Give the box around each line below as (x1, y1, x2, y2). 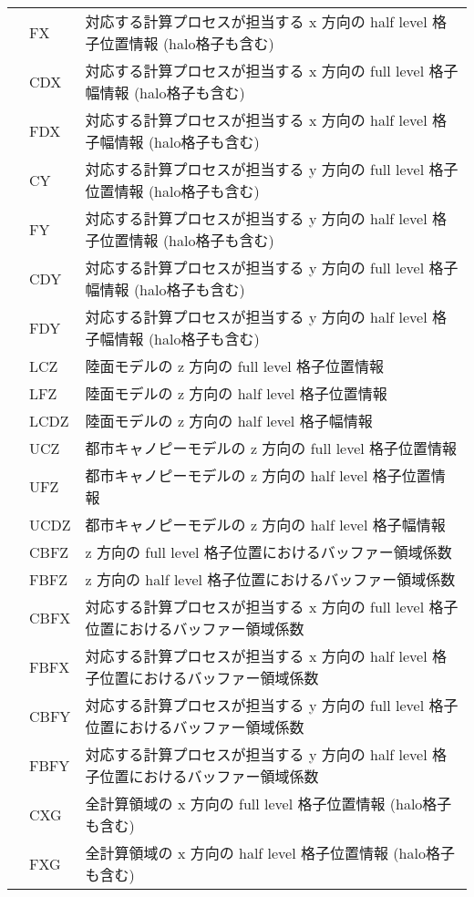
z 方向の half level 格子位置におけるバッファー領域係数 (85, 569, 456, 590)
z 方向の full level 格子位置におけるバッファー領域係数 (85, 541, 452, 562)
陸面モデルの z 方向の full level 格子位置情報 (85, 356, 385, 376)
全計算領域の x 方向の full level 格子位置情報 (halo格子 (85, 793, 452, 814)
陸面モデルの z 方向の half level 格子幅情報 (85, 410, 373, 431)
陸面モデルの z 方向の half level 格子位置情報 (85, 383, 387, 404)
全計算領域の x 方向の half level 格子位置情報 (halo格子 (85, 842, 455, 863)
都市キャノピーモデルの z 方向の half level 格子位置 (85, 465, 431, 486)
